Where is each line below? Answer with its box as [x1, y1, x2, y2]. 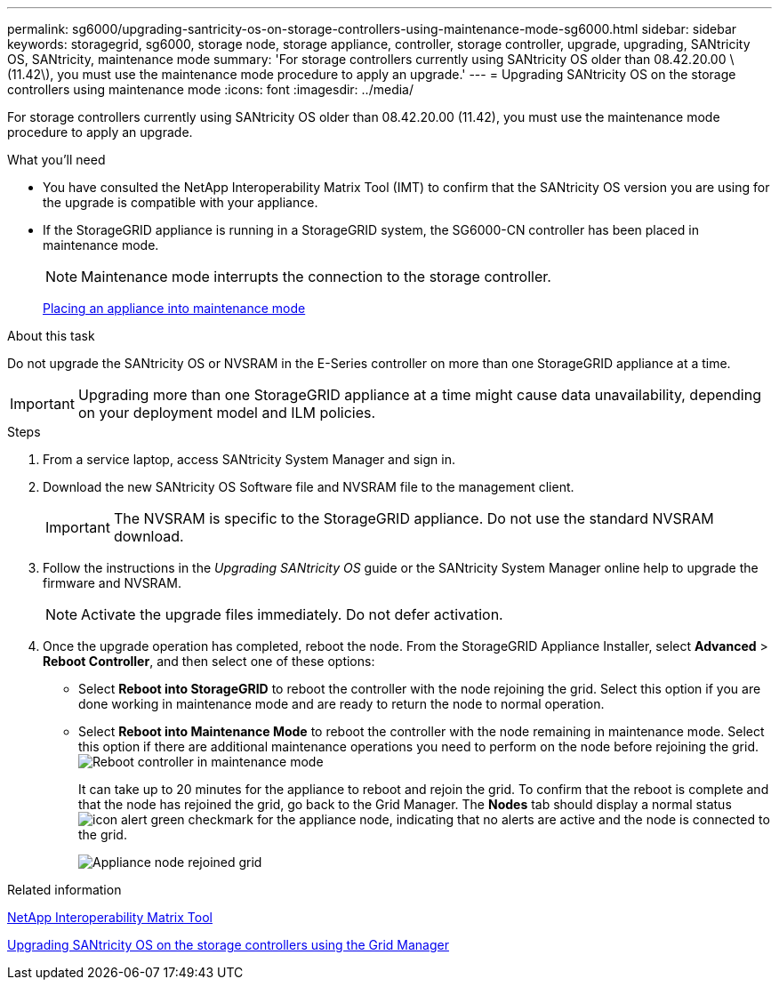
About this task [7, 328, 95, 343]
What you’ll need [7, 152, 106, 167]
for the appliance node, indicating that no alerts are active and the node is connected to [256, 812, 770, 827]
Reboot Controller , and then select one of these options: [43, 654, 375, 669]
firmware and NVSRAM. [43, 575, 181, 590]
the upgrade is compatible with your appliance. [43, 195, 318, 210]
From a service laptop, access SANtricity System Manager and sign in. [43, 452, 456, 467]
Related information [7, 882, 122, 897]
